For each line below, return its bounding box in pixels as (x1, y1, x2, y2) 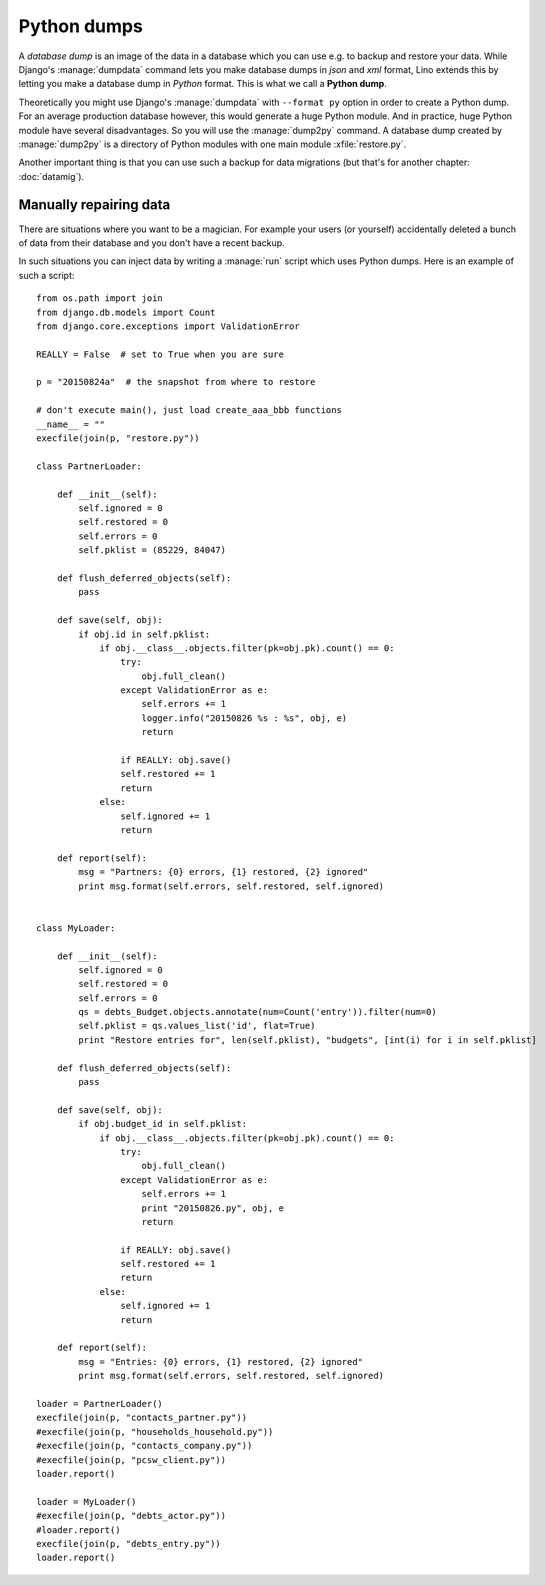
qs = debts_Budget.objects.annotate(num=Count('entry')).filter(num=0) (78, 1006, 437, 1018)
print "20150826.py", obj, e (141, 1202, 285, 1214)
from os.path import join (36, 293, 164, 304)
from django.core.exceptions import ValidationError (36, 320, 300, 332)
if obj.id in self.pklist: (78, 628, 211, 640)
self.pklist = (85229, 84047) (78, 545, 227, 556)
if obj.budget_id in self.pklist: (78, 1118, 248, 1130)
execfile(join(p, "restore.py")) (36, 433, 200, 444)
